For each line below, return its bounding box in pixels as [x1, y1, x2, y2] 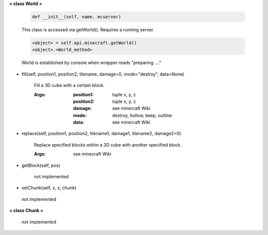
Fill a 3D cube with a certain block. [34, 82, 105, 88]
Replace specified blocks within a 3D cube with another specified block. [34, 142, 182, 148]
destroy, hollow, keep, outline [112, 112, 172, 118]
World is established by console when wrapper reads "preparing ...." [21, 60, 161, 66]
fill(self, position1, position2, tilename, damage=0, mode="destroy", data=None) [21, 71, 185, 77]
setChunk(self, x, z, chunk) [21, 185, 77, 191]
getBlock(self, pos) [21, 162, 61, 168]
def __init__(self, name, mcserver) [32, 14, 122, 19]
